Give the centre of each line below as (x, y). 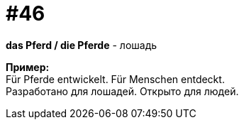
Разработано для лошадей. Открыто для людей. (122, 91)
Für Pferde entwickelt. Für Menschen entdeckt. (115, 79)
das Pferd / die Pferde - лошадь (82, 45)
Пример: (28, 67)
